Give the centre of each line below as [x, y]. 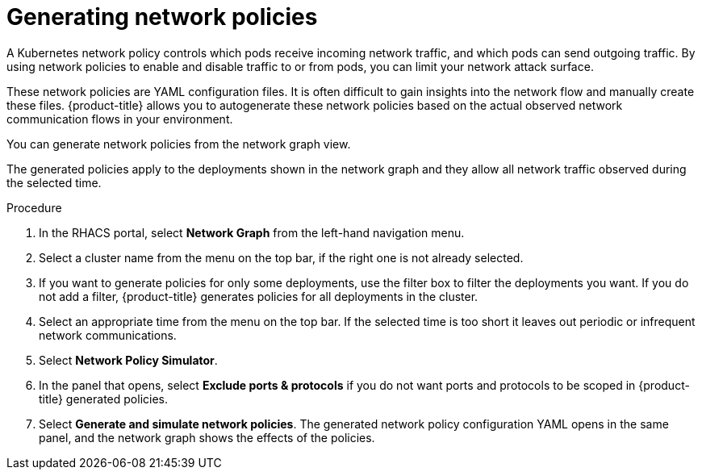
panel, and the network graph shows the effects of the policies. [207, 437]
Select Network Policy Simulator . [128, 360]
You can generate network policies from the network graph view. [179, 144]
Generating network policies [162, 17]
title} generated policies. [104, 399]
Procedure [34, 207]
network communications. [108, 335]
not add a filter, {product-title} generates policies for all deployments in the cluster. [259, 296]
